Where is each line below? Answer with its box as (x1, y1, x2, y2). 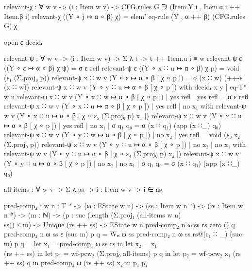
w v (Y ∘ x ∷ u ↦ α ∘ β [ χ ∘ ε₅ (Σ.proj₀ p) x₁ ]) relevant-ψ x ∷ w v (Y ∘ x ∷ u (4, 110, 242, 120)
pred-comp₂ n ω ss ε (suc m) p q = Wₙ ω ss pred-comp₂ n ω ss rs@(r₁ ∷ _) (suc (4, 229, 242, 239)
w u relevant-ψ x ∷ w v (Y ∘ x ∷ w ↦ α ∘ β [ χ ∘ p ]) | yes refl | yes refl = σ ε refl (4, 91, 249, 101)
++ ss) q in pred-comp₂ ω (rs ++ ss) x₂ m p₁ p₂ (4, 257, 148, 268)
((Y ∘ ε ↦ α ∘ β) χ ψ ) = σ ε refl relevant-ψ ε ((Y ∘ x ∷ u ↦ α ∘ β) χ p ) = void (4, 62, 239, 72)
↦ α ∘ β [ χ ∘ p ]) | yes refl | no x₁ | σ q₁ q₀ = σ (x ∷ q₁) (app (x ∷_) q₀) (4, 120, 221, 130)
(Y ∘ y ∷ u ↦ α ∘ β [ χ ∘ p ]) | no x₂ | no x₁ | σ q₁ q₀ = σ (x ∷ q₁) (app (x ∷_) (4, 158, 240, 168)
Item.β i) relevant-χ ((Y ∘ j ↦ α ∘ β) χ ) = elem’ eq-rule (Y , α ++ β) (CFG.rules (4, 11, 245, 21)
